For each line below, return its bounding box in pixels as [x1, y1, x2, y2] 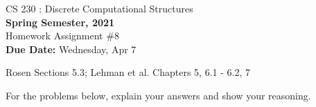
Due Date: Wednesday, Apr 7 [6, 41, 137, 56]
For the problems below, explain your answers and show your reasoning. [6, 88, 311, 102]
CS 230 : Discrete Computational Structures [6, 1, 193, 15]
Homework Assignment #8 [6, 28, 119, 43]
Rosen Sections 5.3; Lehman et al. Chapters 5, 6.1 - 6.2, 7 [6, 65, 250, 79]
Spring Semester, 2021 [6, 14, 115, 29]
